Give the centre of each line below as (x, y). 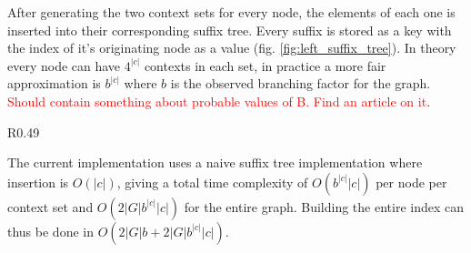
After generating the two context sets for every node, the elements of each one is (231, 12)
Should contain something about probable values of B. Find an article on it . (219, 101)
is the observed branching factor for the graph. (301, 83)
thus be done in (50, 231)
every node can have (64, 65)
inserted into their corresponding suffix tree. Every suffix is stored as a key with (230, 30)
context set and (50, 206)
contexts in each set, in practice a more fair (265, 65)
